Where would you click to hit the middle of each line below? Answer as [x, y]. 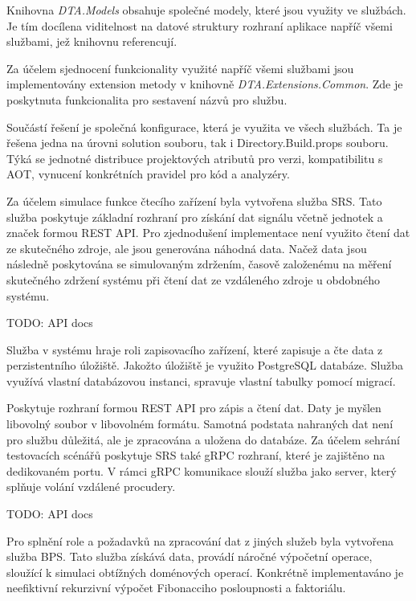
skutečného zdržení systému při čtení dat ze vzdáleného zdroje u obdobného [194, 279]
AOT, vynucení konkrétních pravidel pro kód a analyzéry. [148, 174]
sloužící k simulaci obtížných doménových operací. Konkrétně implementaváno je [205, 572]
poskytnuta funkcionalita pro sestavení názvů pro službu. [147, 99]
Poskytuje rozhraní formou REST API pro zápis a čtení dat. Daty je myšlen [194, 408]
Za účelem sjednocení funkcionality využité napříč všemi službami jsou [180, 68]
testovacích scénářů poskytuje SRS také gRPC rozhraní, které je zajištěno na [196, 455]
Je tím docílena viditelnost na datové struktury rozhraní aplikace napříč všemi [200, 25]
